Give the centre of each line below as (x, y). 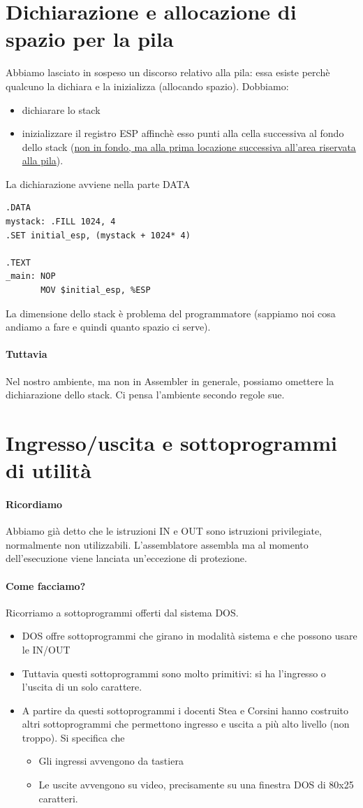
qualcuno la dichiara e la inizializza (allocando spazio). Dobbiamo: (147, 86)
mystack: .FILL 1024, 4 (61, 222)
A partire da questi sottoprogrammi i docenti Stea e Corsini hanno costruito (185, 710)
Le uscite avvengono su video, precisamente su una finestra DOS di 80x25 (196, 785)
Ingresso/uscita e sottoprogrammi (171, 442)
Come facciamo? (46, 585)
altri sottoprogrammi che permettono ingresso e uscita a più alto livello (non (186, 724)
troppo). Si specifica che (73, 737)
